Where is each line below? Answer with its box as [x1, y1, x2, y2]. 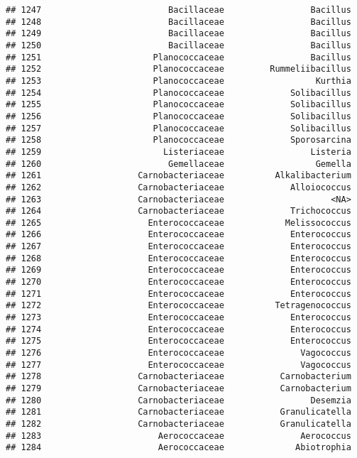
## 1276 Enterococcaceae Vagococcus [6, 348, 351, 359]
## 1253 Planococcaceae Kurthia [6, 75, 351, 86]
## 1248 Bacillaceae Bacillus [6, 16, 351, 27]
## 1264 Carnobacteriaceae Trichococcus [6, 206, 351, 217]
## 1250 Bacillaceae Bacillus [6, 40, 351, 50]
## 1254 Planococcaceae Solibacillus [6, 87, 351, 98]
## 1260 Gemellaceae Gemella [6, 158, 351, 169]
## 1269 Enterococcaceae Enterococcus [6, 265, 351, 276]
